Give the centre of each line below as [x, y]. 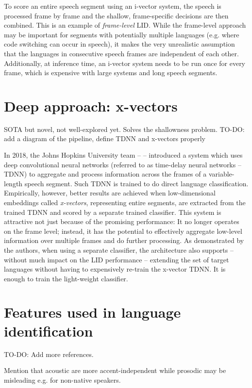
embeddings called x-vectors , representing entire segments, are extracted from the [125, 202]
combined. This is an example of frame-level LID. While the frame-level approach [125, 25]
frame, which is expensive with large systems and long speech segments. [111, 73]
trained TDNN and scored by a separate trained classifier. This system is [113, 212]
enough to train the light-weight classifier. [66, 278]
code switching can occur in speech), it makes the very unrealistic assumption [119, 44]
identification [49, 331]
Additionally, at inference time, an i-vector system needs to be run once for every [125, 63]
